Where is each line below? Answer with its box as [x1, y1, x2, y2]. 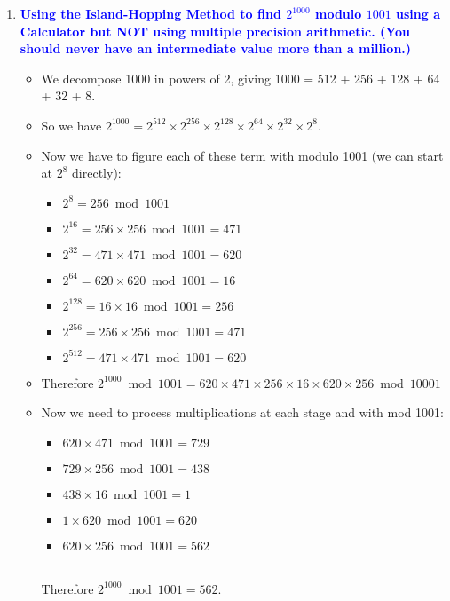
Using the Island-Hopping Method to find [20, 4, 281, 22]
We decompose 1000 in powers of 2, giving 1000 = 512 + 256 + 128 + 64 [41, 68, 440, 87]
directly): [72, 163, 122, 182]
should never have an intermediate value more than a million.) [20, 39, 412, 58]
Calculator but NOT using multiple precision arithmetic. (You [20, 21, 411, 40]
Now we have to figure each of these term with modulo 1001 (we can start [41, 146, 444, 164]
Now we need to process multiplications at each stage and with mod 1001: [41, 403, 444, 422]
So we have [41, 115, 102, 134]
